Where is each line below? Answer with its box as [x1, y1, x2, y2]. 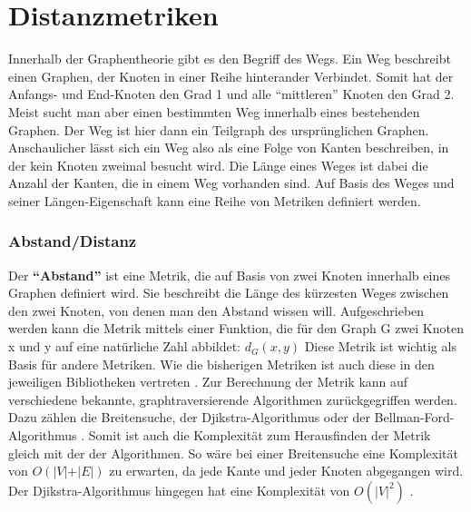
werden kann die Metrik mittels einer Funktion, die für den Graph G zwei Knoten [8, 319, 464, 338]
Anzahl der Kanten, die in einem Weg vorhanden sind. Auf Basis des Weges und [8, 173, 455, 192]
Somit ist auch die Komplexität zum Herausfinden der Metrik [88, 426, 431, 445]
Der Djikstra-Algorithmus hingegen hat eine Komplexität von [8, 480, 350, 499]
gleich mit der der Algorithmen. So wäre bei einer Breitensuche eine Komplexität [8, 443, 458, 462]
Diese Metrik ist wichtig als [304, 337, 456, 356]
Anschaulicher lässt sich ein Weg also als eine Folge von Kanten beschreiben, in [8, 138, 449, 157]
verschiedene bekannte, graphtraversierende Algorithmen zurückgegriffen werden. [8, 389, 457, 409]
